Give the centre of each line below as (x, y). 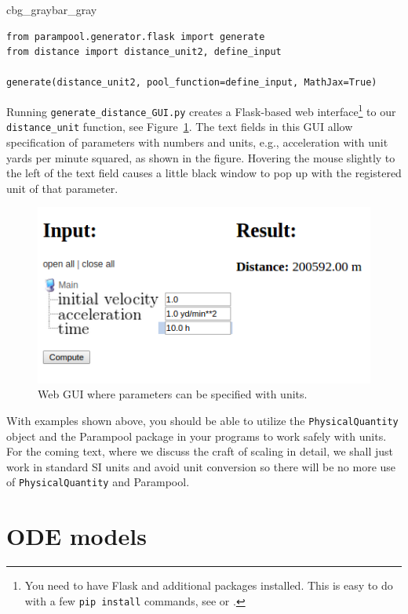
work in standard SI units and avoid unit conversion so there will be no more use (201, 466)
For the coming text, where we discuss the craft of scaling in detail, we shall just (200, 451)
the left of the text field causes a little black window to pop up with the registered (204, 173)
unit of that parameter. (62, 188)
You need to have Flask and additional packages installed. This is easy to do (209, 585)
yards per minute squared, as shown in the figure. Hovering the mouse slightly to (201, 157)
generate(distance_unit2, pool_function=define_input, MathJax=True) (192, 83)
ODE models (76, 536)
